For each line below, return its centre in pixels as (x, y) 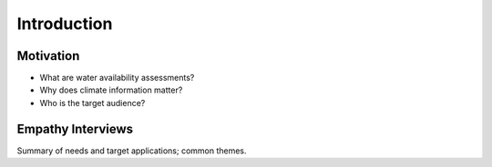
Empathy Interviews (75, 128)
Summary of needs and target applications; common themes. (132, 151)
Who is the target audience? (92, 103)
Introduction (65, 24)
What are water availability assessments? (117, 78)
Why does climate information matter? (111, 90)
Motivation (48, 56)
